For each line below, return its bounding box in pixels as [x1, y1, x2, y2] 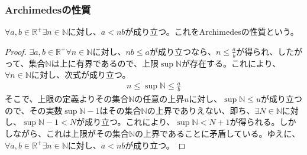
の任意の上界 [134, 93, 185, 105]
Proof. [5, 45, 27, 57]
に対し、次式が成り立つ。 [31, 68, 131, 81]
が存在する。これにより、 [181, 57, 281, 69]
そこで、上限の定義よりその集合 [5, 93, 129, 105]
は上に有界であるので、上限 [51, 57, 159, 69]
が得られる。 [230, 116, 280, 128]
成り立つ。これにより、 [84, 116, 175, 128]
